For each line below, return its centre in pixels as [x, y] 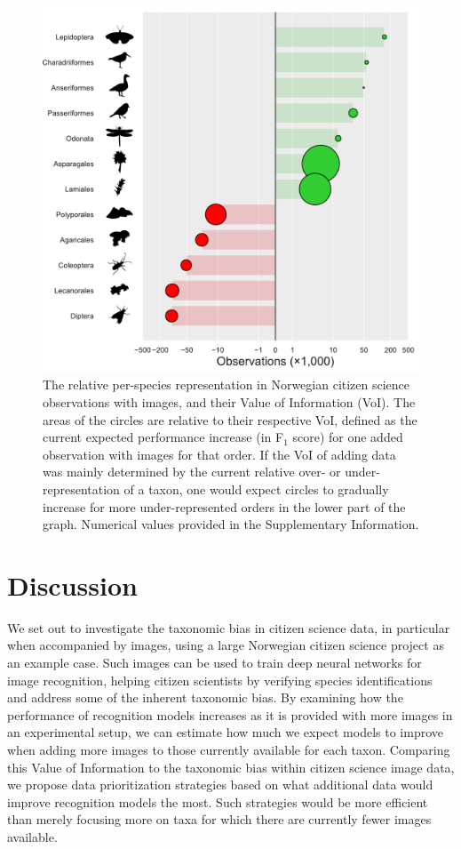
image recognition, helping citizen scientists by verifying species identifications [220, 680]
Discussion [72, 585]
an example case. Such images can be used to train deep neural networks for [215, 662]
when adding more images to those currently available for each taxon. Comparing [229, 749]
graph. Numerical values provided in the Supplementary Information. [231, 524]
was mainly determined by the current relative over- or [192, 472]
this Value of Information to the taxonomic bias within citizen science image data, [231, 767]
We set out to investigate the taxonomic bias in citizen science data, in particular [229, 627]
